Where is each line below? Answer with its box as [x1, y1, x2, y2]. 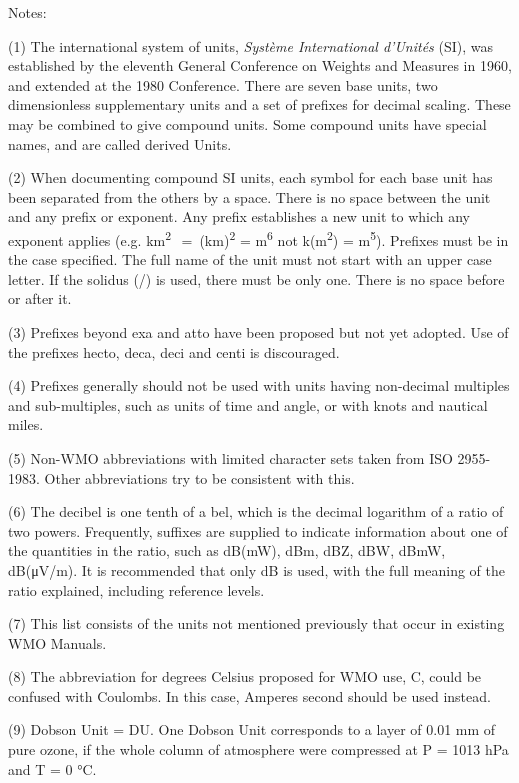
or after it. [8, 288, 72, 309]
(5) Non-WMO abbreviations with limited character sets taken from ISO [8, 447, 453, 468]
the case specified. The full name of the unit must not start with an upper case [8, 249, 492, 270]
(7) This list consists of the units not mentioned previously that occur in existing [8, 613, 505, 634]
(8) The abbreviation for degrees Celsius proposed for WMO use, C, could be [8, 666, 482, 687]
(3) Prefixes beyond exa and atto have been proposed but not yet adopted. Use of [8, 321, 509, 342]
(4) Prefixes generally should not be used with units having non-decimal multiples [8, 375, 510, 396]
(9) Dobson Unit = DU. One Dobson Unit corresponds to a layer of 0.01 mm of [8, 719, 496, 740]
